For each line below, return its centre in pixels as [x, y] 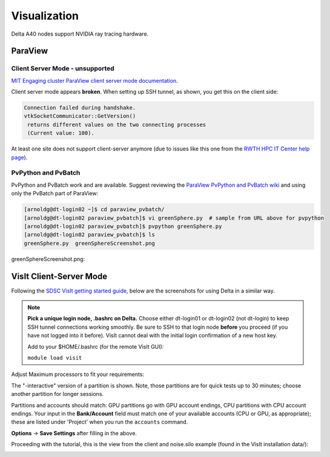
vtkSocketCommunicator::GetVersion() [80, 116]
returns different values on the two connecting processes [117, 125]
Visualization [45, 16]
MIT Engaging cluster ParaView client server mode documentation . [94, 80]
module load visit [55, 358]
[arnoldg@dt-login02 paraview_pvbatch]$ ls [90, 235]
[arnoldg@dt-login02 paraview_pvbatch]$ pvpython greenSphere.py [123, 226]
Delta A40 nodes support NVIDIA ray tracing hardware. [80, 34]
